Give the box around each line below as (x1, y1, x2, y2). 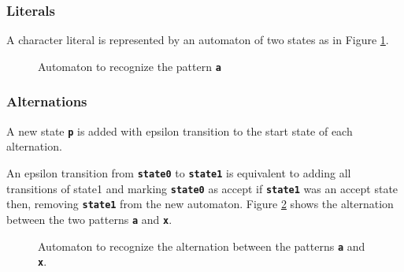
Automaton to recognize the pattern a (38, 58, 221, 74)
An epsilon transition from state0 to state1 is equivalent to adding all (6, 164, 351, 181)
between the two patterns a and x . (6, 211, 172, 227)
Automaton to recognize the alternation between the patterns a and (38, 237, 365, 254)
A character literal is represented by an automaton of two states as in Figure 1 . (6, 32, 389, 48)
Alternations (6, 91, 87, 111)
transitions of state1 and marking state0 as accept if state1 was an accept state (6, 180, 398, 196)
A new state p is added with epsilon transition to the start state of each (6, 122, 353, 139)
